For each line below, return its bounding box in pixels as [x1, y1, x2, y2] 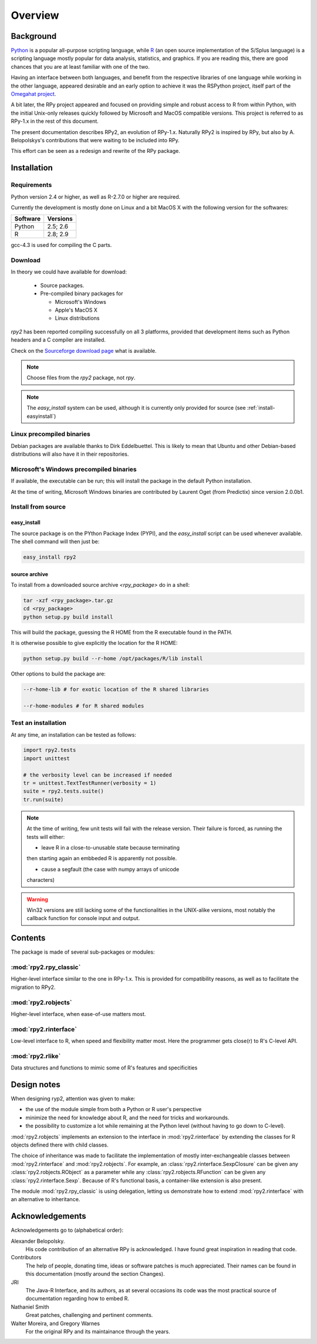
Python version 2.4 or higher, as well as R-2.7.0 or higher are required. [11, 193, 181, 200]
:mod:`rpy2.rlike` [11, 1052, 61, 1060]
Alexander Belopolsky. [11, 1238, 65, 1245]
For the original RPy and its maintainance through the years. [25, 1328, 170, 1335]
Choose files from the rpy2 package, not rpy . [26, 374, 136, 382]
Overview [11, 9, 59, 22]
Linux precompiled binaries [11, 430, 90, 438]
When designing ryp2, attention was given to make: [11, 1095, 136, 1102]
